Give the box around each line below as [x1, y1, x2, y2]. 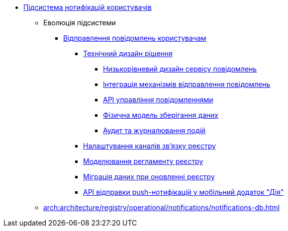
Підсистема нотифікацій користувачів [23, 3, 152, 11]
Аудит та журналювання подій [103, 126, 206, 135]
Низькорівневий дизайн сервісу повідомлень [103, 65, 257, 73]
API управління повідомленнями [103, 95, 213, 104]
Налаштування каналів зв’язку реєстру [83, 142, 216, 150]
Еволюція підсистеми [43, 18, 116, 27]
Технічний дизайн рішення [83, 49, 173, 58]
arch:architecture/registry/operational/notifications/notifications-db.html [43, 203, 280, 212]
